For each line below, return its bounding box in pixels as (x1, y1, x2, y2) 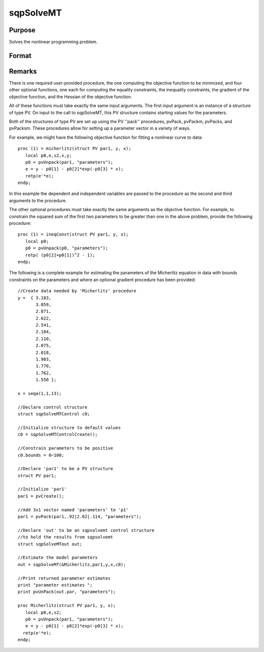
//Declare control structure (18, 404, 88, 410)
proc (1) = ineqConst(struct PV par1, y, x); (18, 232, 129, 237)
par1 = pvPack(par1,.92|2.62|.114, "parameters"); (18, 514, 142, 520)
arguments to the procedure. (9, 197, 67, 203)
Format (9, 51, 32, 60)
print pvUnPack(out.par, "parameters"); (18, 589, 116, 595)
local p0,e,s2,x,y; (25, 152, 72, 158)
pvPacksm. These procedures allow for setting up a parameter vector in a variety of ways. (9, 125, 191, 131)
